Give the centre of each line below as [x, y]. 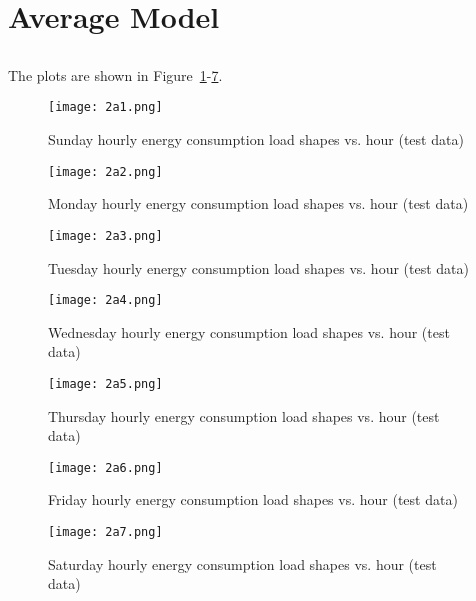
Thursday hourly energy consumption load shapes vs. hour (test [244, 415]
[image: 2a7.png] [105, 532]
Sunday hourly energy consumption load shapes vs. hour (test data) [256, 139]
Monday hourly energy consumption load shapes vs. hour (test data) [258, 203]
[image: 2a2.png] [105, 171]
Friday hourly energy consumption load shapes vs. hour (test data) [253, 499]
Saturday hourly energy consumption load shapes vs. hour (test [242, 563]
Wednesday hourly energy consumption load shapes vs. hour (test [249, 331]
